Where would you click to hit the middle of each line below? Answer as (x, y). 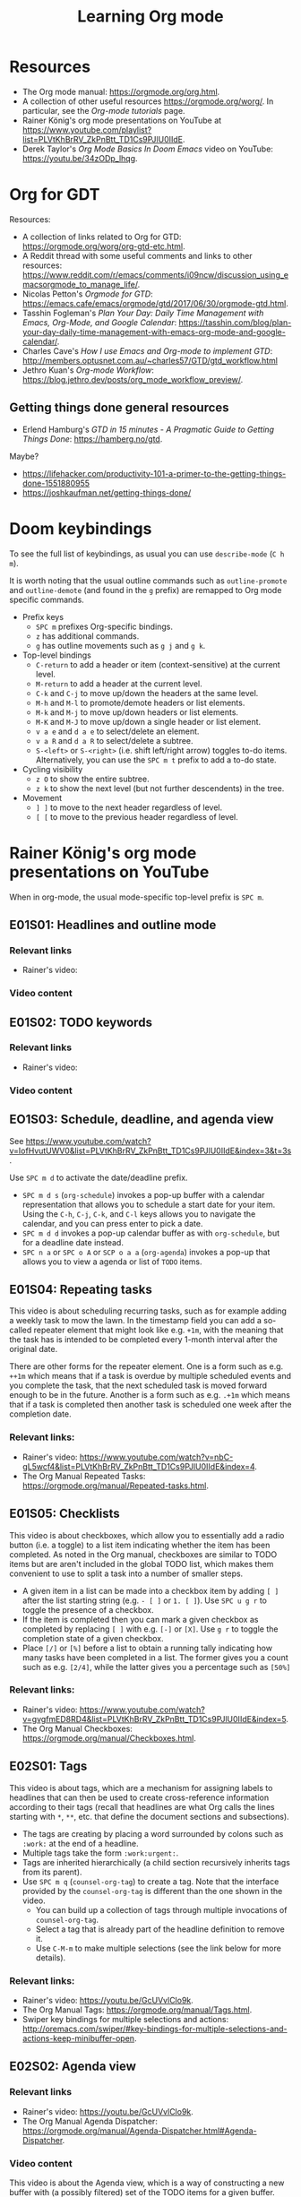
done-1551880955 (56, 483)
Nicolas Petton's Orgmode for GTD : (88, 294)
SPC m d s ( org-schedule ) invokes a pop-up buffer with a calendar (143, 1194)
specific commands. (47, 599)
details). (51, 1957)
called (21, 1330)
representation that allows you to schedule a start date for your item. (149, 1204)
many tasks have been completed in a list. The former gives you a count (155, 1657)
